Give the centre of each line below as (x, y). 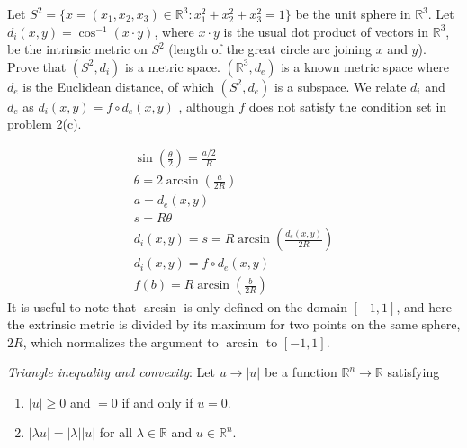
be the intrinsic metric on (77, 49)
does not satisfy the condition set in (348, 106)
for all (116, 432)
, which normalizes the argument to (121, 341)
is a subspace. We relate (340, 86)
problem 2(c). (45, 124)
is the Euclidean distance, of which (118, 86)
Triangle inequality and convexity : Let (112, 372)
